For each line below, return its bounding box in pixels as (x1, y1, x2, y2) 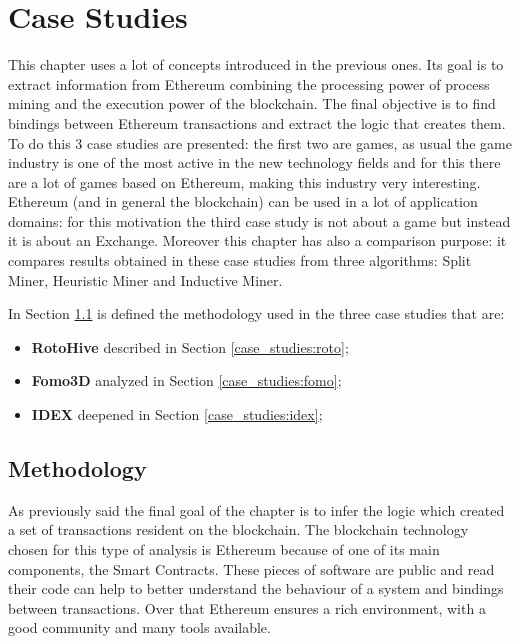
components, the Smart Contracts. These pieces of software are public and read (8, 558, 495, 579)
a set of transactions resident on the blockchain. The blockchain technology (8, 519, 469, 540)
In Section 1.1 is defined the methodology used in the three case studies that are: (8, 303, 505, 324)
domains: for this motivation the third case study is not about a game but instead (8, 210, 511, 231)
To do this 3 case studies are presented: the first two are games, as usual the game (8, 132, 512, 153)
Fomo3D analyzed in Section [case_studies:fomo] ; (31, 370, 342, 391)
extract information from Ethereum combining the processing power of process (8, 73, 490, 94)
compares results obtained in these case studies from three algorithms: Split (8, 250, 472, 271)
